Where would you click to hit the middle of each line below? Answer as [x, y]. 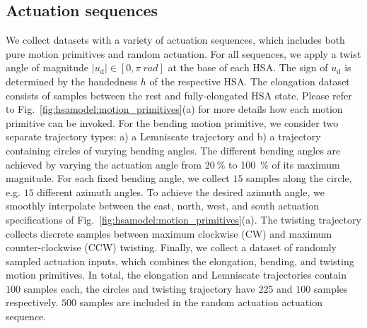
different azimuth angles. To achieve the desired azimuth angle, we [181, 192]
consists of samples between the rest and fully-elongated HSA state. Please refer [179, 95]
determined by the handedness [72, 81]
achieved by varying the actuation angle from [104, 164]
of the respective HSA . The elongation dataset [250, 81]
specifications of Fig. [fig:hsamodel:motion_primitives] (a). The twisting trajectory [183, 219]
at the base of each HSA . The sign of [248, 67]
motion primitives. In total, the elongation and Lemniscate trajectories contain [176, 275]
